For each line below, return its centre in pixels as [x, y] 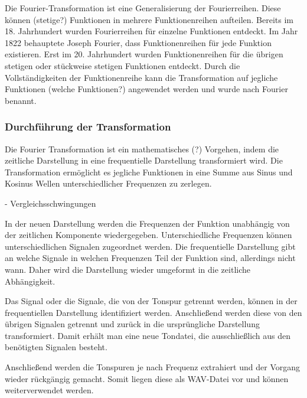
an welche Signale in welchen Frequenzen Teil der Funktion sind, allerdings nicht [150, 258]
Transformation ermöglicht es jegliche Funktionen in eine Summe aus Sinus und [149, 172]
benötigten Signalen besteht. [56, 347]
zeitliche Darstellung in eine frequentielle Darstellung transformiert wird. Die [144, 160]
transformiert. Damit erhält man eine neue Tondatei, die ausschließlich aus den [148, 335]
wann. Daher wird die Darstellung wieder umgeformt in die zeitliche [128, 269]
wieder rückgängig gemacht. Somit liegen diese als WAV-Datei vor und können [147, 378]
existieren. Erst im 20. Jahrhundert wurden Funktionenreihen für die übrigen [144, 54]
